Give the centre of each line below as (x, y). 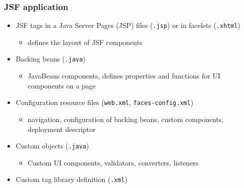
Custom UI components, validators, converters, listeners (113, 162)
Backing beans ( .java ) (51, 59)
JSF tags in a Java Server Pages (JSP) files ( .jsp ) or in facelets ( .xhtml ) (128, 25)
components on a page (62, 85)
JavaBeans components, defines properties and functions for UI (124, 76)
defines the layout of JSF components (85, 42)
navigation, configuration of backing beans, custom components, (125, 119)
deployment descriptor (62, 129)
